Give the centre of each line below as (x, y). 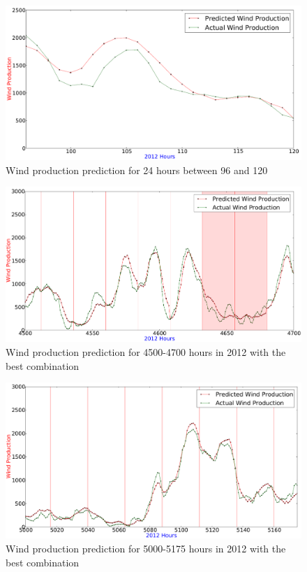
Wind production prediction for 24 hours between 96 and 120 (137, 170)
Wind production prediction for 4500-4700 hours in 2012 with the (146, 352)
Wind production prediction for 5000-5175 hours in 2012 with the (146, 548)
